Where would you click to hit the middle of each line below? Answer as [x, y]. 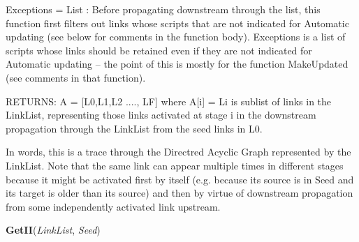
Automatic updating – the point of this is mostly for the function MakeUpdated [177, 64]
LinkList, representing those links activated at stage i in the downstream [161, 115]
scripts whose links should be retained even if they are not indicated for [159, 50]
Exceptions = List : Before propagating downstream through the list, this [163, 9]
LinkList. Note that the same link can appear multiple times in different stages [175, 165]
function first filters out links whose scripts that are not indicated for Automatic [177, 23]
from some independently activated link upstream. [113, 206]
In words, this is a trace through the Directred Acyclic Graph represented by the [178, 152]
